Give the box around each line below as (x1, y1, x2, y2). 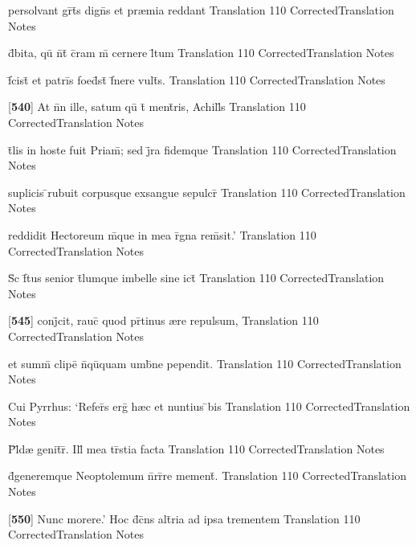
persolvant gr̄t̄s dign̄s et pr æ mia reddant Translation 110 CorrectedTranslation (8, 2, 394, 18)
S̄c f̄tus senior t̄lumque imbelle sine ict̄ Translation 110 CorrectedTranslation (8, 269, 385, 286)
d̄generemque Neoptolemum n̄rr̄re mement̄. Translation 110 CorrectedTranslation (8, 467, 406, 484)
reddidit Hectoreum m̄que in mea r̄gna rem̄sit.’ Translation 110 (8, 226, 316, 243)
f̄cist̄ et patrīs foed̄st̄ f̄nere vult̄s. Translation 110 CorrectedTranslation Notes (8, 71, 385, 88)
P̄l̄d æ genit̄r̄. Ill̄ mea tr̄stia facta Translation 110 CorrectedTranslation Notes (8, 440, 385, 457)
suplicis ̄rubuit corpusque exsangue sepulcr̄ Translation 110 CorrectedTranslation (8, 183, 406, 200)
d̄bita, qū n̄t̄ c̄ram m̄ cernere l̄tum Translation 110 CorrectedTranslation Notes (8, 44, 394, 61)
